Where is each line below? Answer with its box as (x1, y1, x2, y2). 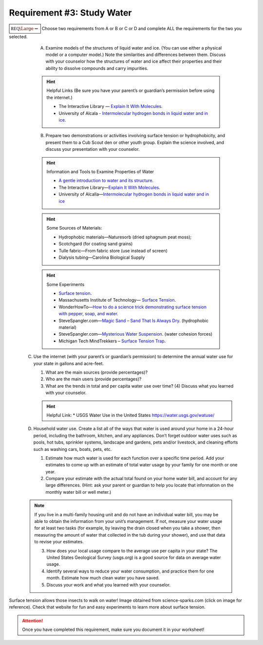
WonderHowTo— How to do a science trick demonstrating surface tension (58, 304, 207, 310)
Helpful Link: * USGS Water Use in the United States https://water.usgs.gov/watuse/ (46, 412, 215, 418)
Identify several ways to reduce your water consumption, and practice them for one (46, 568, 214, 574)
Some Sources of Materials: (46, 225, 102, 231)
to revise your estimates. (34, 539, 84, 545)
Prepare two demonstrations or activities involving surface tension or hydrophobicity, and (45, 133, 225, 139)
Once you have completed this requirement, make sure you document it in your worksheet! (22, 627, 205, 632)
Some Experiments (46, 281, 85, 287)
